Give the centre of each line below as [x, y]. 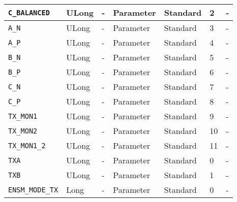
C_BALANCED [29, 12]
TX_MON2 [23, 131]
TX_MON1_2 [27, 145]
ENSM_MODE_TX [33, 190]
